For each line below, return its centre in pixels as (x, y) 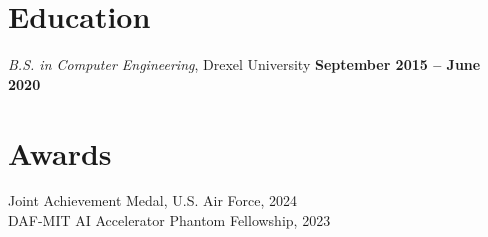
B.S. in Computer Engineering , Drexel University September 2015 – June (244, 64)
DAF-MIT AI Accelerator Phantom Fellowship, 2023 (169, 220)
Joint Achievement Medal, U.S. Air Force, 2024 (153, 200)
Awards (60, 152)
